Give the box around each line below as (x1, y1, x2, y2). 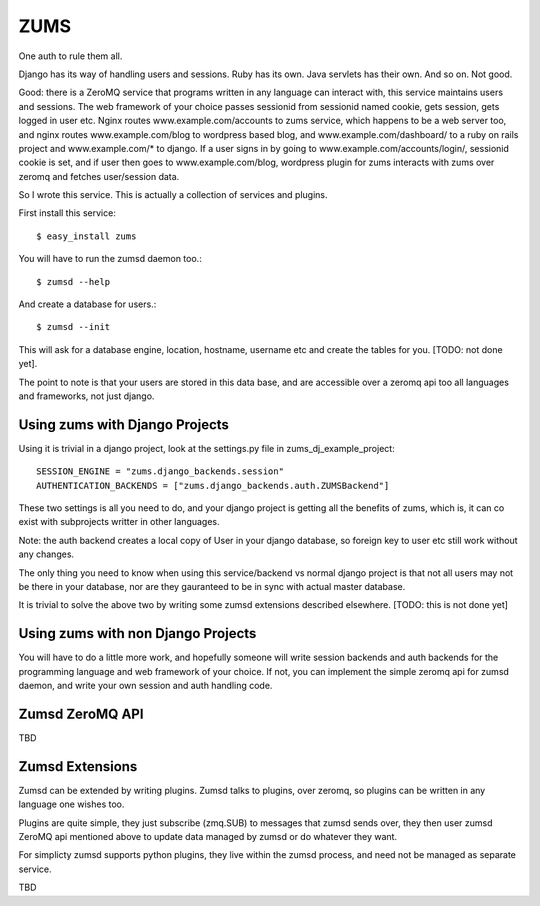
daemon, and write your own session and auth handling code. (18, 680, 273, 692)
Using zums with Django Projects (18, 416, 230, 433)
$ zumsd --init (36, 321, 111, 333)
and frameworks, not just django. (18, 390, 155, 402)
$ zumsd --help (36, 276, 111, 287)
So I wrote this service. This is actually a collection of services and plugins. (18, 189, 328, 201)
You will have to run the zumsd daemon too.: (18, 253, 202, 265)
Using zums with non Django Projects (18, 625, 257, 642)
